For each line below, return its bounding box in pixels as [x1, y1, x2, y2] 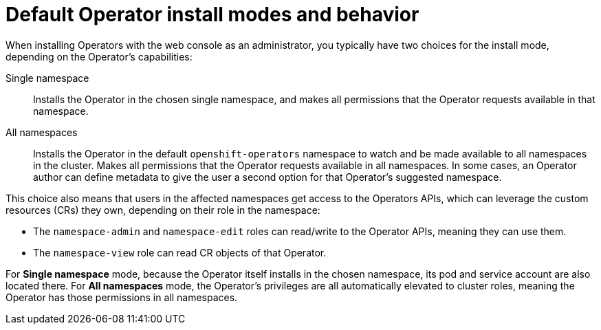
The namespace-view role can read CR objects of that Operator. [33, 246, 327, 258]
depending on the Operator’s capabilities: [6, 50, 193, 63]
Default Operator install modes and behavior [6, 3, 419, 26]
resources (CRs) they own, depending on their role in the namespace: [6, 203, 320, 216]
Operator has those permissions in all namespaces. [6, 291, 238, 303]
